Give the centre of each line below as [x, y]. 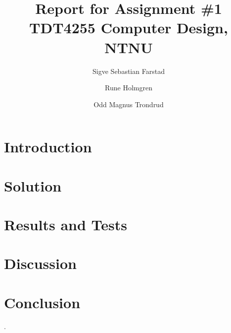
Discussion [40, 263]
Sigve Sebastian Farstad [129, 71]
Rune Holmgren [129, 88]
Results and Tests [66, 225]
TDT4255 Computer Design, [129, 28]
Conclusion [42, 302]
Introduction [48, 147]
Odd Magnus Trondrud [129, 104]
